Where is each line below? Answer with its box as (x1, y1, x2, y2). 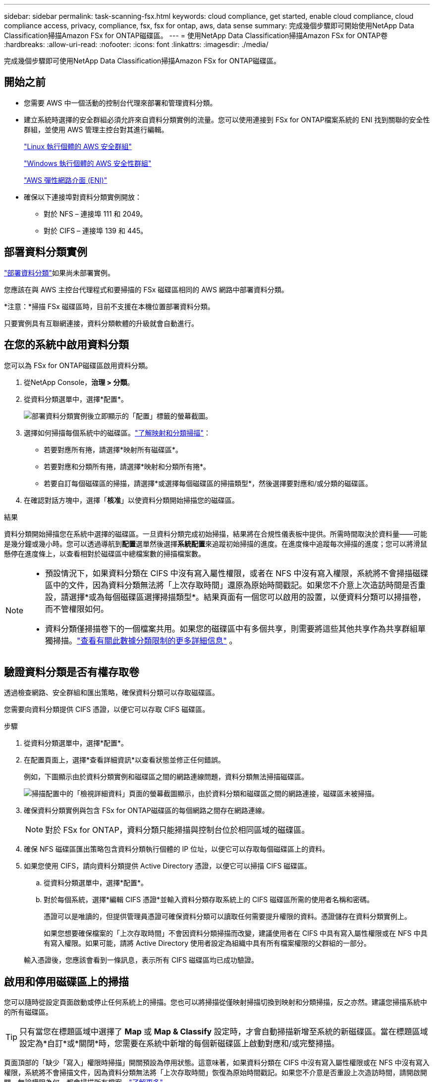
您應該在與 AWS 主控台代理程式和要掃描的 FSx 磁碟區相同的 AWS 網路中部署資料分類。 (4, 285, 288, 294)
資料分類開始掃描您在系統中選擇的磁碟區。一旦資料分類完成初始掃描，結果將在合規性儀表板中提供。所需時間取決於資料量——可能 (4, 529, 427, 538)
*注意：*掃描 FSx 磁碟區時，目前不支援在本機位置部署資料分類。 (4, 302, 215, 311)
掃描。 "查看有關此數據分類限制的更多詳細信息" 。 (53, 635, 237, 646)
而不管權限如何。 (45, 603, 109, 614)
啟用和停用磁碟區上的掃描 (4, 975, 129, 988)
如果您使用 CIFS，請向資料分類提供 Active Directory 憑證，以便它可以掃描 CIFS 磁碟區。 (24, 862, 312, 870)
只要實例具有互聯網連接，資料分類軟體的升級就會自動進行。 (4, 319, 198, 327)
